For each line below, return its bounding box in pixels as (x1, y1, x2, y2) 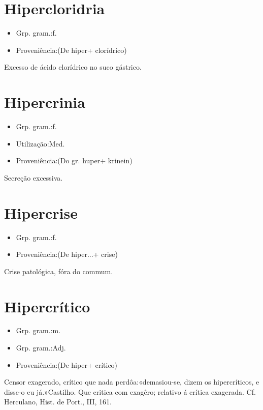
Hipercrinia (4, 92, 85, 112)
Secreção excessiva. (4, 172, 63, 183)
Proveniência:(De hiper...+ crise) (16, 249, 118, 259)
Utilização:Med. (16, 138, 65, 149)
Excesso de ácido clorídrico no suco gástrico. (4, 62, 142, 72)
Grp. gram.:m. (16, 325, 61, 336)
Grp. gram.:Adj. (16, 342, 66, 353)
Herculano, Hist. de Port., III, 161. (4, 396, 112, 407)
